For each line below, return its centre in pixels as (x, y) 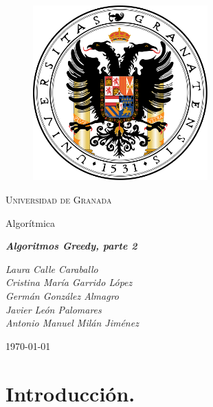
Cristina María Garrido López (69, 282)
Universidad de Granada (59, 199)
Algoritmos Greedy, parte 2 (71, 246)
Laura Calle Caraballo (52, 268)
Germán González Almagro (63, 295)
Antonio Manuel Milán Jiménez (72, 323)
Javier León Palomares (54, 309)
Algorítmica (30, 222)
